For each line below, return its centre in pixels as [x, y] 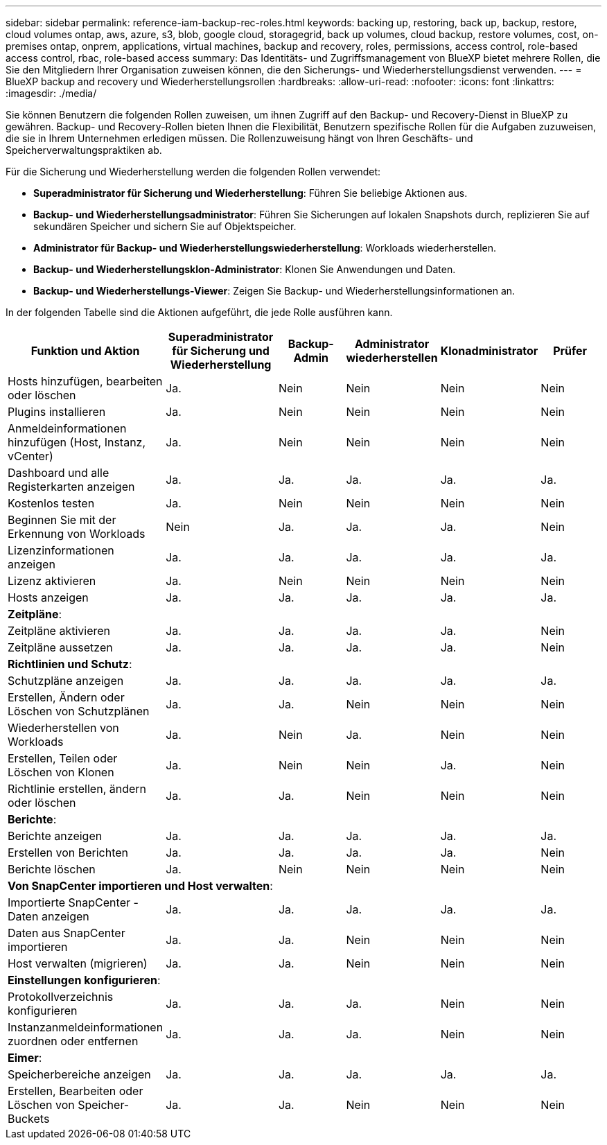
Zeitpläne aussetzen [60, 647]
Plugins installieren [57, 412]
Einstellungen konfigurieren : [84, 980]
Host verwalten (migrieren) [78, 963]
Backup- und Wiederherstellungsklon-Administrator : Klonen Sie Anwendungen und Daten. [245, 269]
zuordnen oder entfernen [73, 1041]
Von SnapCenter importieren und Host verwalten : [140, 886]
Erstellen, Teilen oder [63, 758]
